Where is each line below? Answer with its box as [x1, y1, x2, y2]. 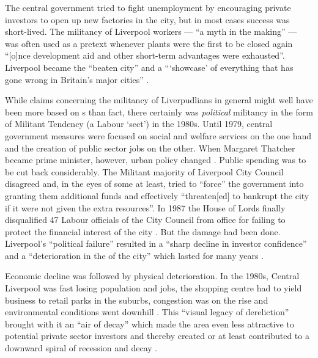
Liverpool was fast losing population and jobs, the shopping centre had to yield [5, 282, 302, 294]
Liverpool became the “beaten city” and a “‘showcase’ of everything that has [5, 60, 294, 73]
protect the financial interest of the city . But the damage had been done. [5, 225, 281, 238]
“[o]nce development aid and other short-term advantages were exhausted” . [5, 49, 285, 62]
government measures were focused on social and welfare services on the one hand [5, 129, 312, 142]
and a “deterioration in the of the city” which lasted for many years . [5, 249, 264, 261]
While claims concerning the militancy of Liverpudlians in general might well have [5, 93, 313, 106]
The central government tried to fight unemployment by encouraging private [5, 1, 291, 13]
